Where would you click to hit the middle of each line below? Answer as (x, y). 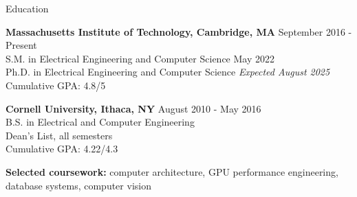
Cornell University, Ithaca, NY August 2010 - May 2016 (133, 108)
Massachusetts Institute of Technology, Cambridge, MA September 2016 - (179, 31)
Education (27, 8)
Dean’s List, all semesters (59, 135)
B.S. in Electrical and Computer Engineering (100, 122)
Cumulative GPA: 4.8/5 (56, 85)
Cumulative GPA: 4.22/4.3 (62, 149)
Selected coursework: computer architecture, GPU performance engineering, (172, 171)
